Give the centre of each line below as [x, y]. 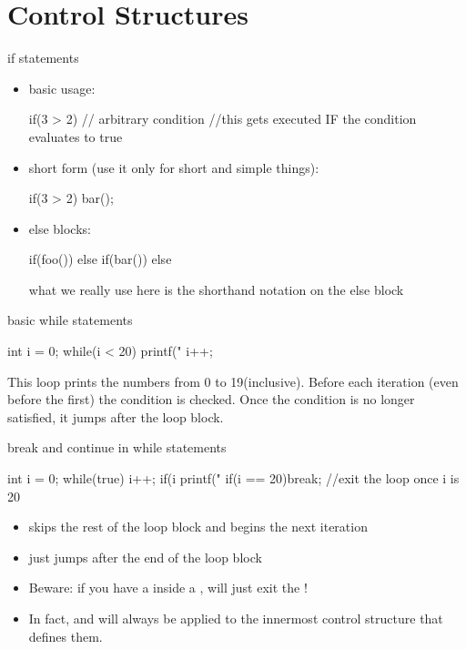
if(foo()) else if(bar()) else [100, 259]
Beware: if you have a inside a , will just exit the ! [168, 588]
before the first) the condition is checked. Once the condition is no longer [211, 399]
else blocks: [60, 228]
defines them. [66, 636]
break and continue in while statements [117, 447]
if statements [43, 58]
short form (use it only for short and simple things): [174, 167]
